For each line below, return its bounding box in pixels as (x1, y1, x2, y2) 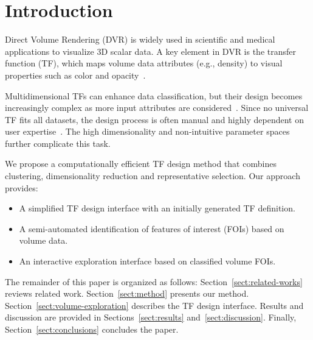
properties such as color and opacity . (5, 68, 146, 81)
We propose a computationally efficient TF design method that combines (5, 157, 277, 170)
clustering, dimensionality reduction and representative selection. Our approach (5, 169, 300, 182)
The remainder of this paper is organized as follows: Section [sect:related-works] (5, 275, 303, 288)
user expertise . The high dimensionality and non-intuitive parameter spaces (5, 125, 290, 138)
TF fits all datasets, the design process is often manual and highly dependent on (5, 113, 304, 126)
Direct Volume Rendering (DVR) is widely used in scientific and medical (5, 33, 275, 46)
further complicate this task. (5, 136, 111, 149)
